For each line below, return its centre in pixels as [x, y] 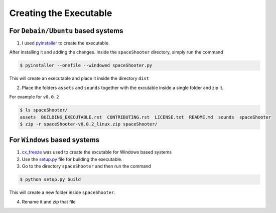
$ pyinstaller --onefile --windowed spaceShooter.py [86, 65]
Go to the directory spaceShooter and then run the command [87, 166]
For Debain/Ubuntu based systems [66, 31]
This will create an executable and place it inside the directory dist [79, 78]
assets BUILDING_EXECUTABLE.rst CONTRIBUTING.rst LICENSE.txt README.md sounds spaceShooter [146, 117]
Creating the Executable [61, 13]
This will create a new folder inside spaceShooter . [62, 192]
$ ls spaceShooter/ [44, 110]
